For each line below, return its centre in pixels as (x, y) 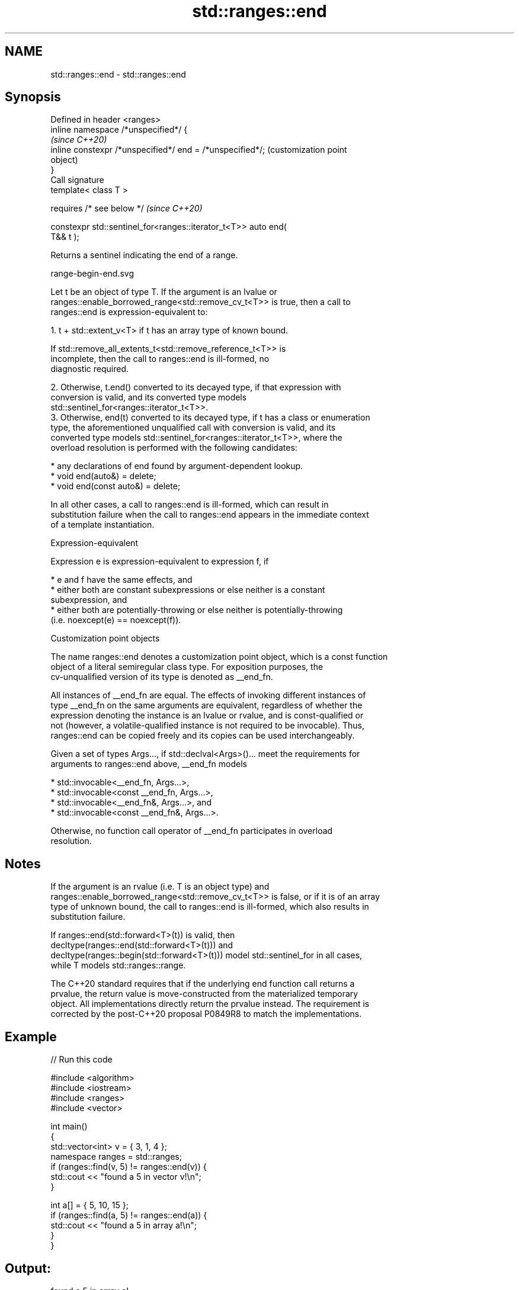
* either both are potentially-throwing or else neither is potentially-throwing (197, 610)
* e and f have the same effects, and (121, 580)
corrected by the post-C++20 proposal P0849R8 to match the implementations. (206, 1014)
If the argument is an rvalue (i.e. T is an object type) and (160, 887)
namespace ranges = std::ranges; (116, 1157)
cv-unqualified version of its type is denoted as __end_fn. (162, 677)
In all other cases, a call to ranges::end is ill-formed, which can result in (190, 505)
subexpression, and (89, 600)
